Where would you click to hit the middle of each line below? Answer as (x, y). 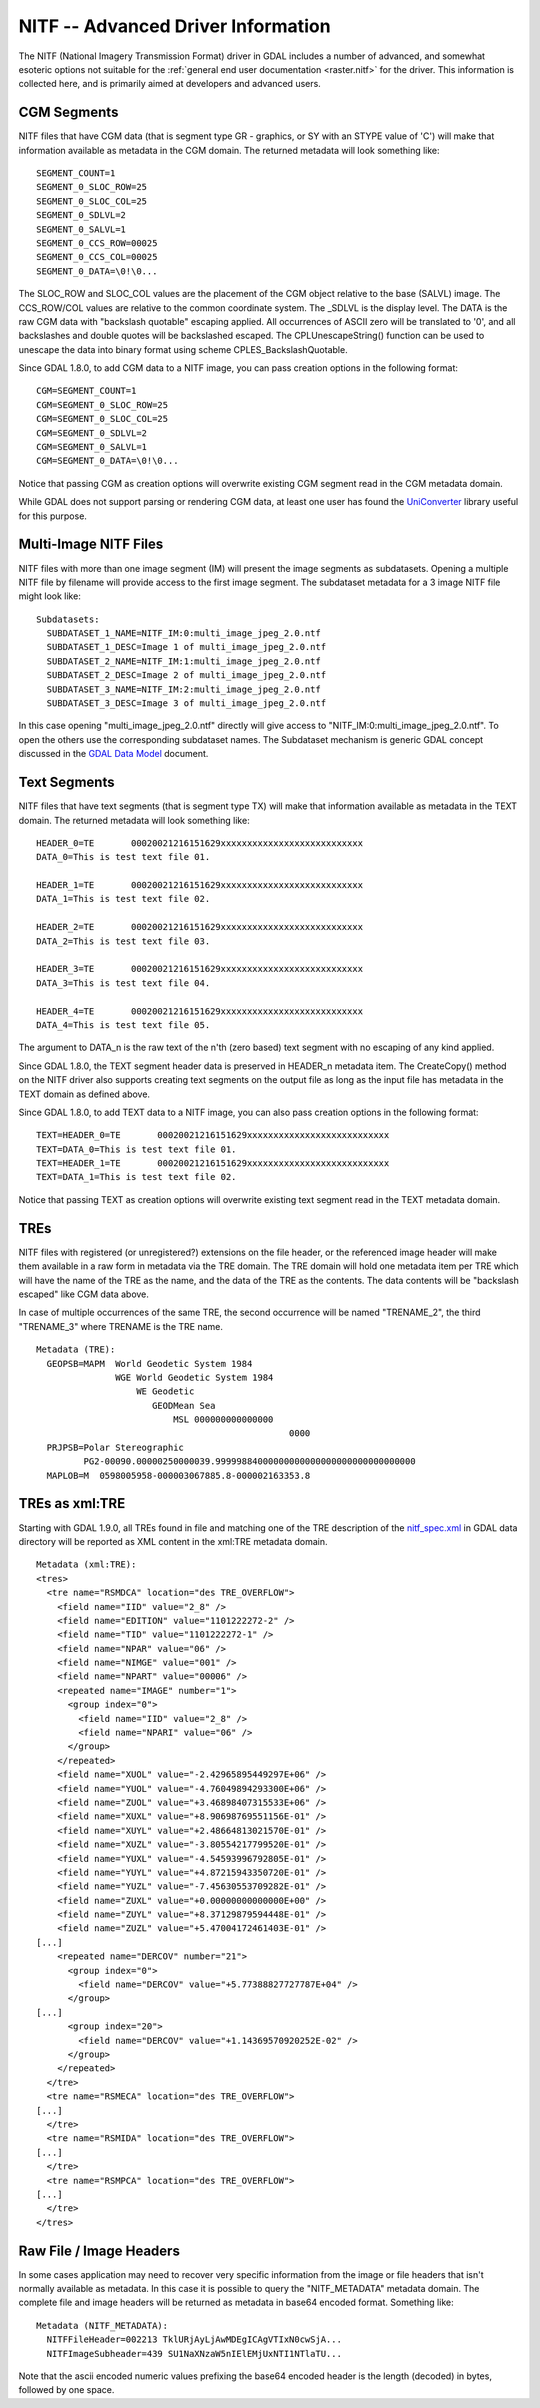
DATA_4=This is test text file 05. (123, 1024)
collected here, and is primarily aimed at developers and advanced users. (170, 84)
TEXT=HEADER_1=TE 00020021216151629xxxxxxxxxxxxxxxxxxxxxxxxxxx (213, 1163)
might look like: (50, 596)
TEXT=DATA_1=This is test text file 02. (136, 1177)
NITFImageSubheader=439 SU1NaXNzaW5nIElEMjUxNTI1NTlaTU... (194, 2353)
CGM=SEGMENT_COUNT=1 (86, 391)
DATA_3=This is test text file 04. (123, 983)
